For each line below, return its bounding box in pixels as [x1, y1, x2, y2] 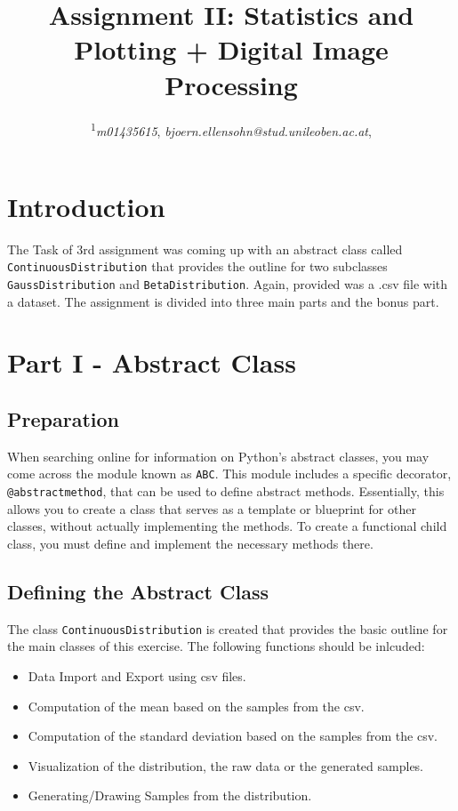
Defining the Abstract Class [7, 577, 269, 605]
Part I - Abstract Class [7, 344, 296, 381]
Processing [165, 66, 298, 102]
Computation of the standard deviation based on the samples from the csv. [28, 727, 438, 745]
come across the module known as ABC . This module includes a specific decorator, [7, 464, 452, 483]
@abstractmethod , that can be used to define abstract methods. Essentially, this [7, 482, 445, 501]
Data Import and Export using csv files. [28, 666, 246, 685]
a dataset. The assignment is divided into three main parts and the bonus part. [7, 292, 439, 310]
